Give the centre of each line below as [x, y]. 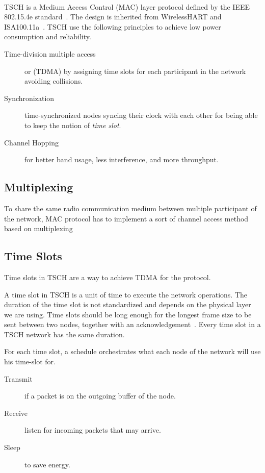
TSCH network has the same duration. [64, 334]
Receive [16, 413]
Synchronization [29, 98]
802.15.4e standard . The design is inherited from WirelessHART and [113, 17]
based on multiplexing [38, 228]
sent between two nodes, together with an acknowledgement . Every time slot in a [132, 324]
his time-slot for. [30, 362]
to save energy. [47, 464]
